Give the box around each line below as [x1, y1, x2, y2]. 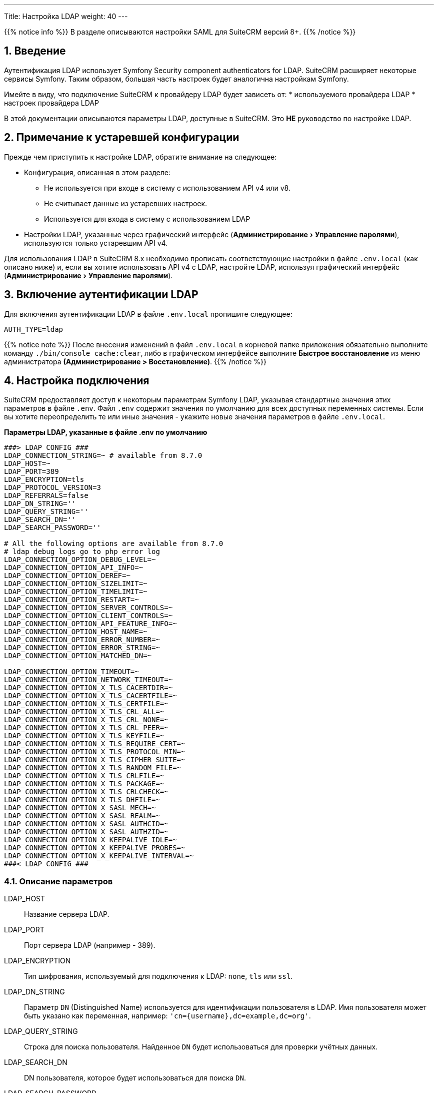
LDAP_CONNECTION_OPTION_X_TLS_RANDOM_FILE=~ [4, 764, 181, 772]
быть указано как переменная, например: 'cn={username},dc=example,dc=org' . [24, 1011, 311, 1020]
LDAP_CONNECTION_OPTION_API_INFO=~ [4, 564, 143, 572]
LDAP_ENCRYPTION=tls [4, 475, 84, 484]
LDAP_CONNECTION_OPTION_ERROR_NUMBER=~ [4, 636, 160, 644]
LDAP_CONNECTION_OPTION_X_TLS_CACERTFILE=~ [4, 692, 177, 700]
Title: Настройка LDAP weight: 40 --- [4, 12, 128, 21]
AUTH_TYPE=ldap [4, 325, 63, 333]
